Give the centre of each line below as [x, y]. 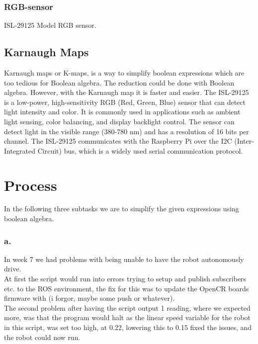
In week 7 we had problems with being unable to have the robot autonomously [124, 259]
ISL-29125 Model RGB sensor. [50, 25]
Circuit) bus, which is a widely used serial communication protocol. [140, 150]
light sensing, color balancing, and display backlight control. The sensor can [119, 121]
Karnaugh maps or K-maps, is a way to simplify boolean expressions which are [124, 73]
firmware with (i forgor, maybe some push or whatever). [89, 298]
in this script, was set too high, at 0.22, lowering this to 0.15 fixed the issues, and [128, 327]
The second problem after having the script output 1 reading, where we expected [127, 307]
